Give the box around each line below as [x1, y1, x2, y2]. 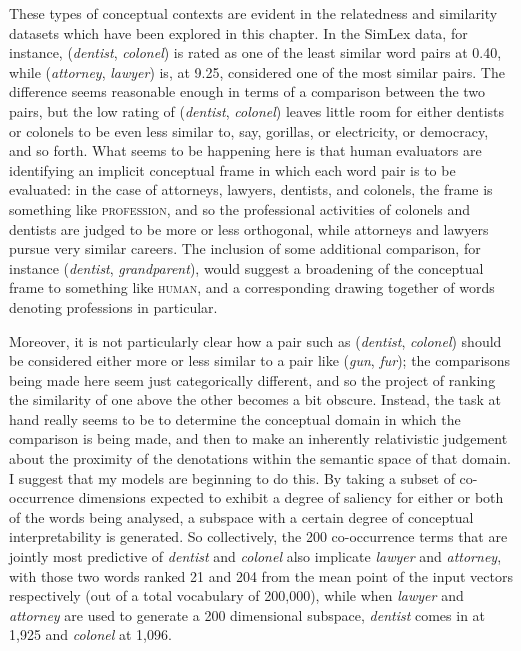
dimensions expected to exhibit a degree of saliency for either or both [78, 487, 504, 508]
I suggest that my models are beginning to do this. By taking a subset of [9, 467, 455, 488]
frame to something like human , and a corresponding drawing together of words [9, 277, 495, 298]
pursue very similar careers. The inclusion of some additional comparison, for [9, 238, 481, 259]
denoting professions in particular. [9, 296, 218, 317]
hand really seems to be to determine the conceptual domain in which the [9, 408, 461, 429]
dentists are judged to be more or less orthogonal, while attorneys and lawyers [9, 218, 489, 239]
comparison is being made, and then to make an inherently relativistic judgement [9, 428, 508, 449]
